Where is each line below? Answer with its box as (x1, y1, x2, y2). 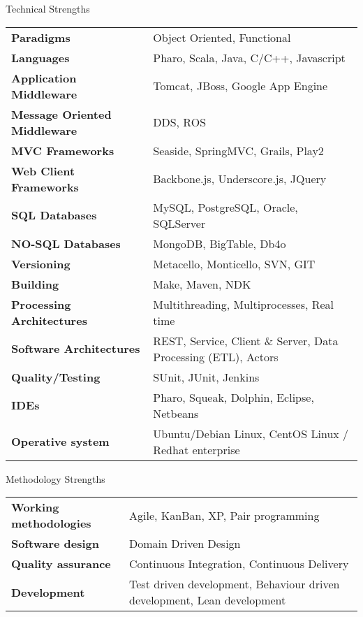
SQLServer (153, 215, 206, 231)
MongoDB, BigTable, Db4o (153, 235, 286, 252)
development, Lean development (129, 592, 286, 609)
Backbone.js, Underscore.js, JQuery (153, 170, 327, 187)
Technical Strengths (6, 1, 90, 15)
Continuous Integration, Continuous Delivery (129, 556, 349, 572)
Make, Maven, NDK (153, 275, 251, 292)
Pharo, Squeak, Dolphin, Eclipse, (153, 389, 314, 405)
